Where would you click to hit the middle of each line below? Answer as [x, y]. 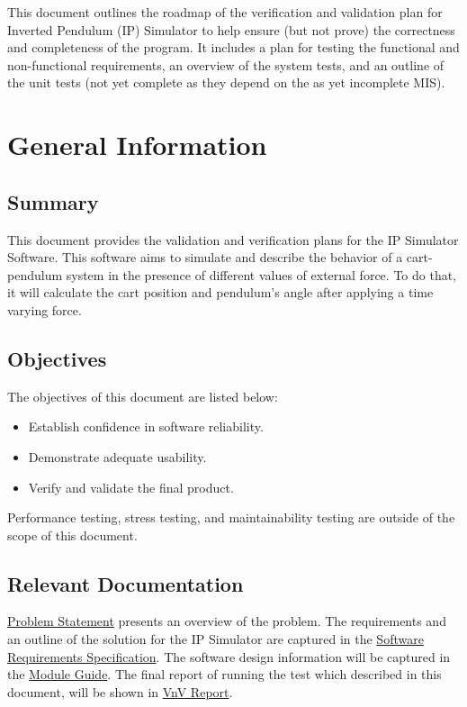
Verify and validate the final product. [131, 487]
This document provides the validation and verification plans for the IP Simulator [233, 239]
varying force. [45, 309]
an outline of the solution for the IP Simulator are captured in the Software [216, 639]
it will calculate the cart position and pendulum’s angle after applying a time [220, 292]
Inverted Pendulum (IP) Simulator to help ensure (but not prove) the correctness [231, 29]
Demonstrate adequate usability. [117, 456]
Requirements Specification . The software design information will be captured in [229, 656]
